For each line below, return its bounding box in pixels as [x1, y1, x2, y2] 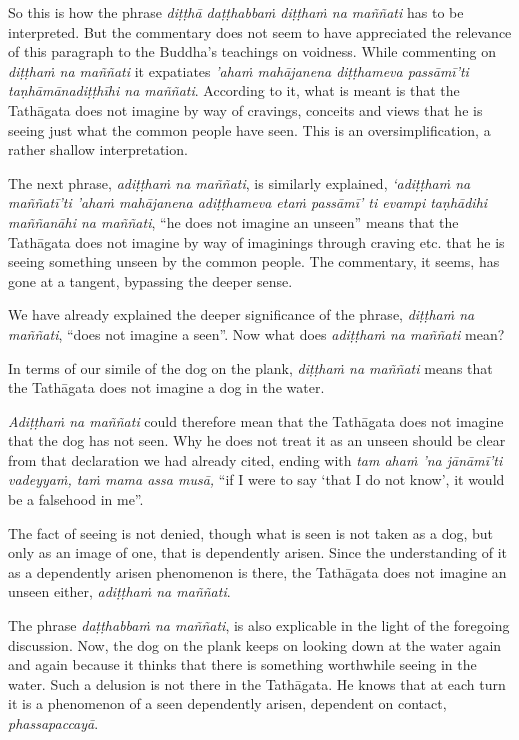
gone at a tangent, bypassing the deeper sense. [8, 270, 293, 291]
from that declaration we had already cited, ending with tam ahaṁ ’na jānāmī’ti [8, 449, 503, 470]
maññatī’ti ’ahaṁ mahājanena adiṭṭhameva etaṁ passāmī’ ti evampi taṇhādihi [8, 192, 488, 213]
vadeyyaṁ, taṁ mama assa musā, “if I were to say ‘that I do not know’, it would [8, 469, 505, 490]
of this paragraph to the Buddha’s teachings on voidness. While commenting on [8, 41, 496, 62]
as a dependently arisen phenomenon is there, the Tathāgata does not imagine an [8, 561, 507, 582]
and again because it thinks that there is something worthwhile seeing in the [8, 654, 477, 675]
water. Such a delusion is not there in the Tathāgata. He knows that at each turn [8, 673, 506, 694]
